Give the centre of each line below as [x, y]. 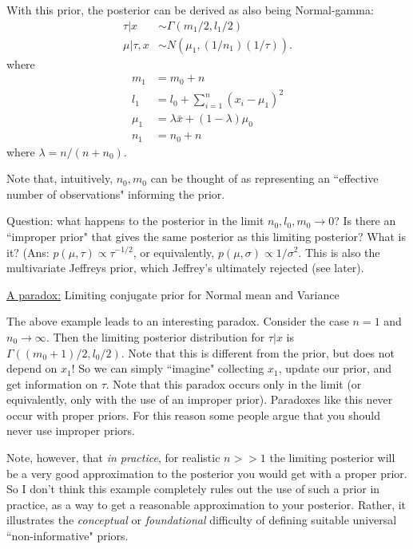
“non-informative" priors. [68, 536]
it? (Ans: [28, 252]
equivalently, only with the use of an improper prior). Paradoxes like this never [200, 399]
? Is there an [365, 221]
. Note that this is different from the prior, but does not [258, 352]
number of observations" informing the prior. [116, 194]
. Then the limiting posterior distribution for [155, 336]
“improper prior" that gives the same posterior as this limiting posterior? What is [206, 236]
